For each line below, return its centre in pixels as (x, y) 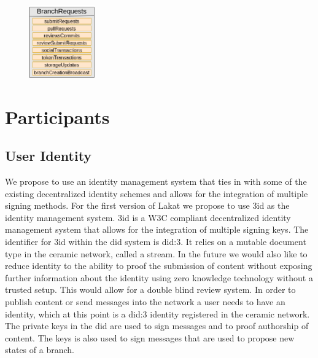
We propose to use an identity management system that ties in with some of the (156, 181)
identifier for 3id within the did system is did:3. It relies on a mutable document (156, 242)
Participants (57, 116)
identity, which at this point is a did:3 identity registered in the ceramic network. (157, 313)
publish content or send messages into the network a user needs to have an (145, 302)
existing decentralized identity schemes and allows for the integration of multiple (157, 193)
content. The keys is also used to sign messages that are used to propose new (150, 337)
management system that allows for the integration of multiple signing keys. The (157, 229)
